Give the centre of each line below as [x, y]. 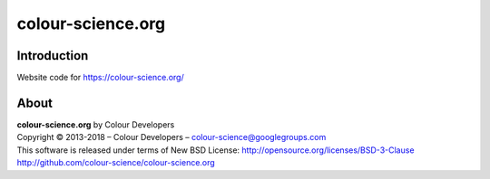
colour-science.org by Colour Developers [96, 124]
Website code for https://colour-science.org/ [101, 78]
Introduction [53, 56]
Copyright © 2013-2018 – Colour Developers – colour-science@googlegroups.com [171, 137]
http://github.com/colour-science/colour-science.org [116, 163]
